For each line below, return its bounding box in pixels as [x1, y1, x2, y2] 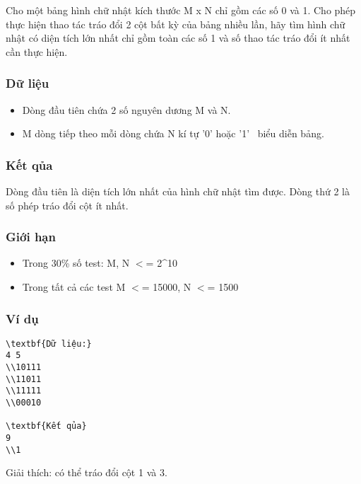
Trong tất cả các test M [22, 280, 126, 294]
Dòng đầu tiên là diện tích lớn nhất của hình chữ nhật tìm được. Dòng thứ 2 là [6, 184, 350, 198]
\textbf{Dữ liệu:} [6, 338, 92, 349]
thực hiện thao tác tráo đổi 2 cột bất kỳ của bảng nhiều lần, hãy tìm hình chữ [6, 16, 345, 31]
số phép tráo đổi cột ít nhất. [6, 197, 129, 212]
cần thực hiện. [6, 44, 68, 59]
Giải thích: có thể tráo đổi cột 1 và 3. [6, 465, 167, 480]
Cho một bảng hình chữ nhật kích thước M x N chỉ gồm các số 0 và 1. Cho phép [6, 3, 356, 17]
